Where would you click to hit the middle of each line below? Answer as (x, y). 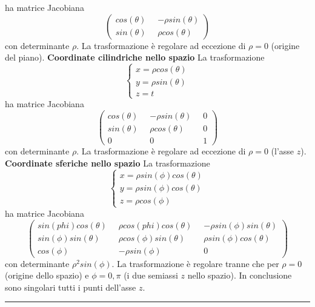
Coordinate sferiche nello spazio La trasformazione (108, 163)
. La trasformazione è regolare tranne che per (195, 263)
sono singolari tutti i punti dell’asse (71, 287)
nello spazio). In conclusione (240, 275)
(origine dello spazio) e (47, 275)
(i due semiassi (151, 275)
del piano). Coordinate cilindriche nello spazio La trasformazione (135, 57)
